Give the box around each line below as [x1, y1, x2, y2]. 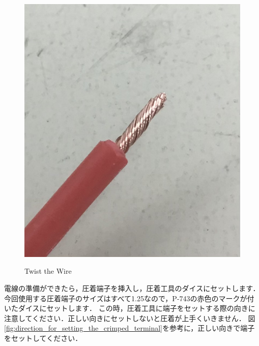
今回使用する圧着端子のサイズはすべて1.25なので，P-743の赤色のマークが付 [4, 293, 254, 303]
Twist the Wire [24, 266, 72, 276]
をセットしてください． [4, 333, 82, 343]
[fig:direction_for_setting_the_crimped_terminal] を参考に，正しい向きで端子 [4, 323, 255, 333]
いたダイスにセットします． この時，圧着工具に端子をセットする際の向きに [4, 303, 255, 313]
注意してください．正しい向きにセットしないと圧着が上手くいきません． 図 [4, 312, 255, 323]
